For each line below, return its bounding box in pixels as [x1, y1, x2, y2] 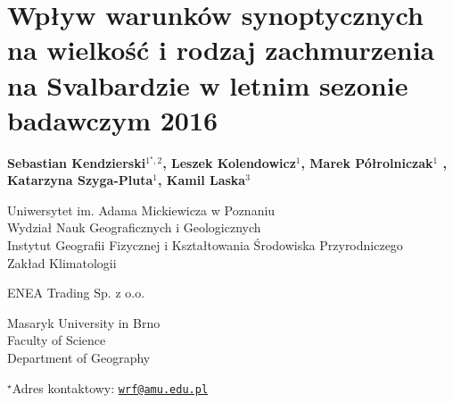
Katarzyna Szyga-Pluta [7, 171, 153, 189]
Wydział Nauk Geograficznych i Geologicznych [7, 218, 261, 237]
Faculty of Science [7, 331, 106, 349]
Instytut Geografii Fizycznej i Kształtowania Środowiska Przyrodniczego [7, 236, 403, 255]
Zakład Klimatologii [7, 253, 117, 272]
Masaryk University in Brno [7, 313, 161, 332]
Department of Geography [7, 348, 151, 367]
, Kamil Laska [157, 171, 246, 189]
